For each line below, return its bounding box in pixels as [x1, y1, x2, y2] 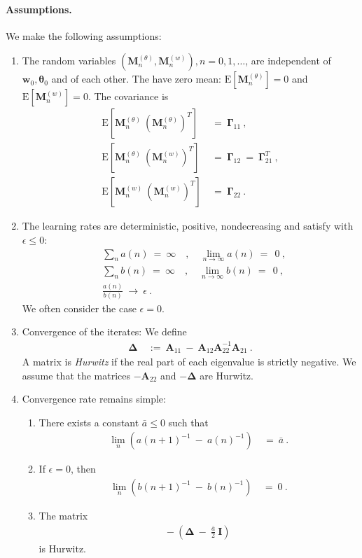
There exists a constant [39, 414, 139, 429]
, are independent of [245, 53, 331, 68]
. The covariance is [88, 89, 169, 104]
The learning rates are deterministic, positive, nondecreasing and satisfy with [22, 218, 354, 233]
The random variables [22, 53, 116, 68]
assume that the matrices [22, 368, 131, 382]
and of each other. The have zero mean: [51, 71, 221, 86]
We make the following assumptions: [6, 28, 162, 43]
